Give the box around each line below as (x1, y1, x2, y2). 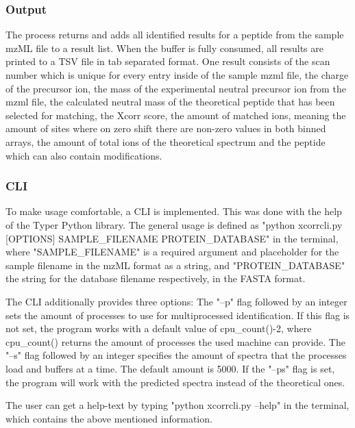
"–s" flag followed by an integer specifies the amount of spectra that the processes (5, 348, 347, 362)
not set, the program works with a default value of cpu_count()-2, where (5, 321, 312, 336)
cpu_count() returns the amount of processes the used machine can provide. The (5, 334, 345, 349)
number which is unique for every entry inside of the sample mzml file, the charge (5, 68, 349, 81)
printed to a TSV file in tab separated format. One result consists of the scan (5, 54, 330, 68)
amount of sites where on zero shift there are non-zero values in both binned (5, 121, 326, 136)
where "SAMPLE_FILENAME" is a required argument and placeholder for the (5, 244, 339, 259)
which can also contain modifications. (5, 148, 162, 162)
